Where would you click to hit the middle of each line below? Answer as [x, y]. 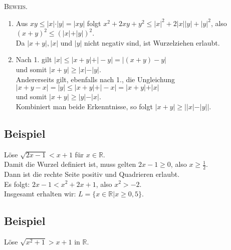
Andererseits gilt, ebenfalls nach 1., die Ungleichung [95, 79]
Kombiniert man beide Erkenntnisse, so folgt [84, 106]
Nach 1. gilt [34, 59]
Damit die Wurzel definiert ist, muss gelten [70, 164]
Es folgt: [17, 184]
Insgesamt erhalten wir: [40, 194]
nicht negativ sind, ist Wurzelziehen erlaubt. [152, 42]
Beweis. [16, 6]
